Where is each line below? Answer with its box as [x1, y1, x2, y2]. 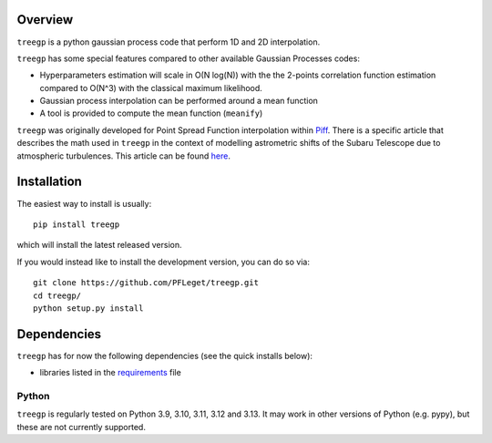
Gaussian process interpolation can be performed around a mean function [39, 96, 319, 107]
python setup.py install [33, 303, 144, 314]
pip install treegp [33, 219, 120, 230]
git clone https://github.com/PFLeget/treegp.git [33, 278, 260, 288]
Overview [16, 12, 74, 27]
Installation [16, 174, 82, 190]
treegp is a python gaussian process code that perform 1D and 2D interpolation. [16, 36, 321, 47]
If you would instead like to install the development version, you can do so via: [16, 256, 310, 267]
